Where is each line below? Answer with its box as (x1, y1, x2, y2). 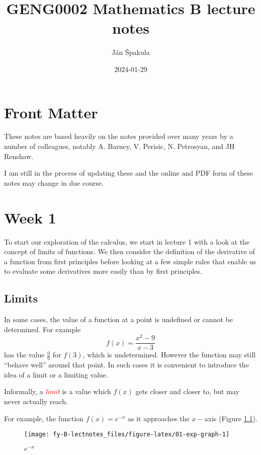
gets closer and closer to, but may (135, 386, 239, 397)
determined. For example (4, 324, 81, 334)
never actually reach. (4, 396, 68, 407)
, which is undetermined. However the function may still (82, 349, 256, 360)
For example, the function (4, 413, 84, 423)
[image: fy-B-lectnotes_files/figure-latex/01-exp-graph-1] (24, 431, 230, 438)
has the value (4, 349, 45, 360)
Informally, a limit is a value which (4, 386, 111, 397)
